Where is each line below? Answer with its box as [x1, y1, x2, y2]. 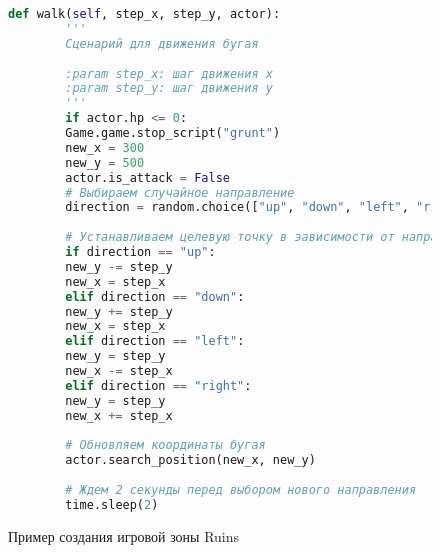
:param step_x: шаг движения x [65, 66, 273, 81]
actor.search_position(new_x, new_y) [65, 453, 316, 468]
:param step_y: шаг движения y [65, 81, 273, 96]
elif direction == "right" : [65, 378, 252, 393]
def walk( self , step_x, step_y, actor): [8, 7, 281, 21]
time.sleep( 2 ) [65, 497, 159, 512]
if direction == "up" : [65, 245, 216, 259]
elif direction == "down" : [65, 289, 245, 304]
